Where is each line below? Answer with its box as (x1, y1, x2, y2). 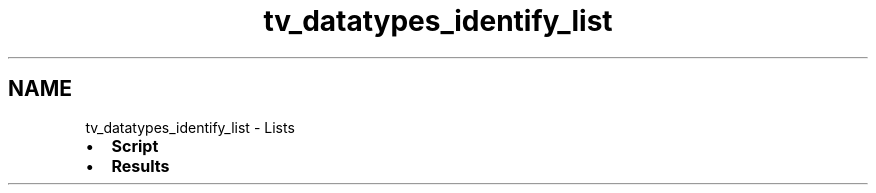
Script (111, 135, 159, 156)
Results (111, 155, 170, 176)
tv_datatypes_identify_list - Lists (85, 118, 295, 136)
